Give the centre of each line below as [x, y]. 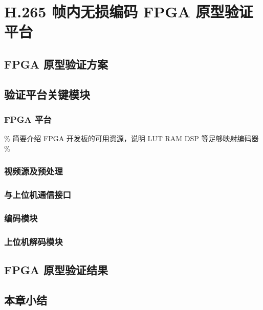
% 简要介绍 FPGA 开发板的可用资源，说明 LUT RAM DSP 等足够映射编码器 [131, 138]
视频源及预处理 [34, 171]
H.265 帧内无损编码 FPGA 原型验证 [129, 12]
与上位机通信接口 [38, 195]
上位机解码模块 [34, 241]
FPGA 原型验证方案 [56, 64]
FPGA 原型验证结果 [56, 270]
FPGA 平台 [28, 119]
